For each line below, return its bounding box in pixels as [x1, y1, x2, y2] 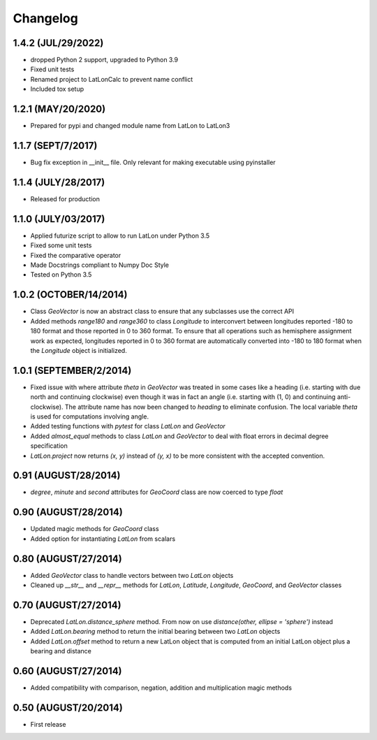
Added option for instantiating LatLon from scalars [30, 535, 176, 543]
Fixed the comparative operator [30, 251, 121, 259]
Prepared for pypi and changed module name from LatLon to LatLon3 [30, 122, 230, 130]
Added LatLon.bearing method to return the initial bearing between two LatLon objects [30, 627, 281, 636]
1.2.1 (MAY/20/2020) [13, 103, 106, 115]
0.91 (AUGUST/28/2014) [13, 470, 121, 481]
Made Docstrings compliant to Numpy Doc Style [30, 261, 170, 269]
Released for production [30, 194, 101, 203]
